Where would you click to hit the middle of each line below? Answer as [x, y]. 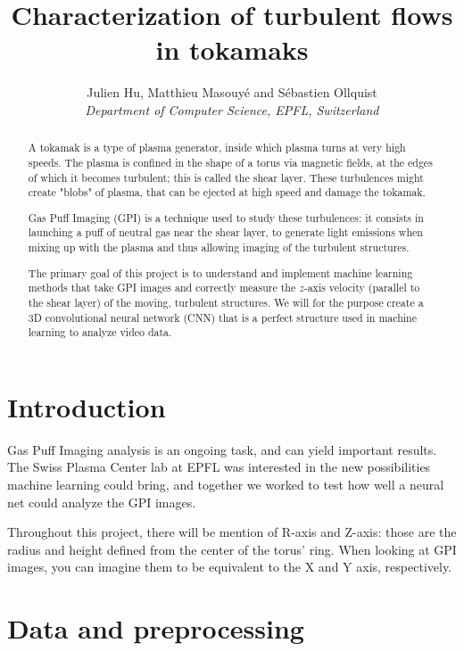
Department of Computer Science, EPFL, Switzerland [232, 109]
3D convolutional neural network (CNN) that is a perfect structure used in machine [222, 317]
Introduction [87, 406]
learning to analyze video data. [100, 332]
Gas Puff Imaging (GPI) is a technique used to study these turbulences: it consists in [226, 217]
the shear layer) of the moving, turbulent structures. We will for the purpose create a [226, 302]
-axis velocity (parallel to [362, 288]
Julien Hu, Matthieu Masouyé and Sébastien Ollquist [232, 92]
